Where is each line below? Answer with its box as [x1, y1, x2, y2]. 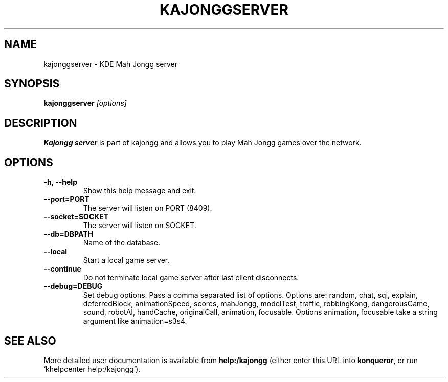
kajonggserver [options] [43, 99, 127, 108]
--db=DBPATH [43, 230, 93, 239]
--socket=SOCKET [43, 212, 109, 221]
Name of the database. [83, 238, 161, 248]
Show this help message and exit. [83, 186, 196, 195]
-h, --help [43, 177, 77, 187]
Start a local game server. [83, 256, 170, 265]
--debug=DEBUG [43, 282, 103, 291]
